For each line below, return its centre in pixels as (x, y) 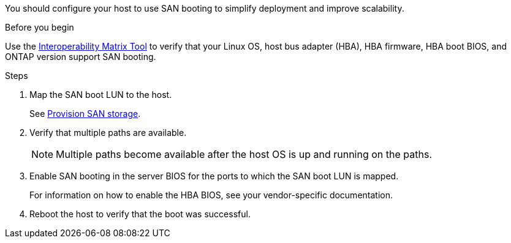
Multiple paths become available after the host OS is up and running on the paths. (244, 154)
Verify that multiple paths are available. (108, 133)
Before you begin (40, 27)
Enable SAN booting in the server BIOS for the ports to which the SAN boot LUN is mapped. (214, 176)
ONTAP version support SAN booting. (81, 57)
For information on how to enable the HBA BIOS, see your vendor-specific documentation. (211, 195)
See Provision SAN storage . (85, 114)
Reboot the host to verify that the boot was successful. (140, 214)
